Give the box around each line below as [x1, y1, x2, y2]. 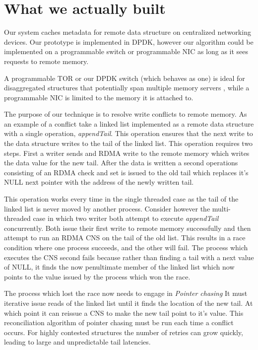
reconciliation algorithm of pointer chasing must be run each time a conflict [4, 317, 234, 328]
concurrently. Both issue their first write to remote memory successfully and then [4, 222, 251, 233]
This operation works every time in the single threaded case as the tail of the [4, 194, 239, 204]
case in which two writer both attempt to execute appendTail [33, 213, 219, 223]
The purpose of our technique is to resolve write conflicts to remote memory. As [4, 109, 247, 119]
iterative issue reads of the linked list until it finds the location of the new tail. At [4, 297, 253, 308]
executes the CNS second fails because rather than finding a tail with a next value [4, 252, 254, 262]
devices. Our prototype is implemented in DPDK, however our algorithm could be [4, 36, 254, 47]
